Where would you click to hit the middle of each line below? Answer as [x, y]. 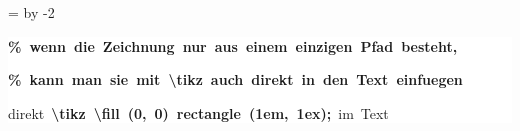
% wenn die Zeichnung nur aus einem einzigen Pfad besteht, [233, 45]
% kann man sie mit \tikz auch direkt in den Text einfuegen [235, 79]
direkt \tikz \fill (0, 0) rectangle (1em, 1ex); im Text [198, 112]
